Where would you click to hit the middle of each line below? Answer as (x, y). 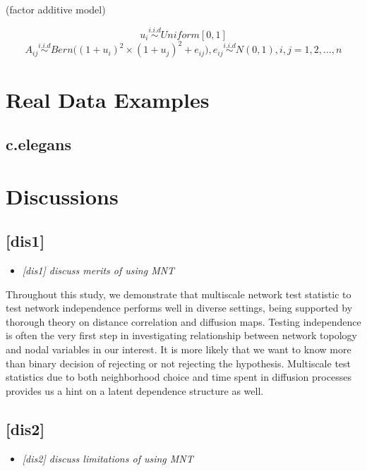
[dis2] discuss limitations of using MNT (108, 458)
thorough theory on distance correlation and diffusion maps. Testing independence (183, 321)
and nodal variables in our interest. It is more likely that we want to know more (179, 349)
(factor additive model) (56, 9)
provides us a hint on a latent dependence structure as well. (135, 390)
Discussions (62, 196)
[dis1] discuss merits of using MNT (98, 270)
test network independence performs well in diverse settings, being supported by (179, 308)
